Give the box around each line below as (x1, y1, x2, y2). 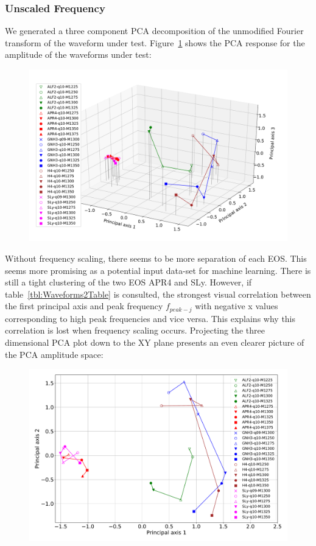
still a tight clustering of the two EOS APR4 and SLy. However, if (5, 276, 252, 289)
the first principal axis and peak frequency (5, 299, 163, 312)
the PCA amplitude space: (5, 348, 104, 360)
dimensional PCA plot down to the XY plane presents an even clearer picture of (5, 336, 304, 348)
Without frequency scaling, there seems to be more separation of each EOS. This (5, 251, 307, 264)
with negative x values (195, 299, 278, 312)
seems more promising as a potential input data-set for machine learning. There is (5, 264, 311, 276)
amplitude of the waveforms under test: (5, 48, 152, 61)
